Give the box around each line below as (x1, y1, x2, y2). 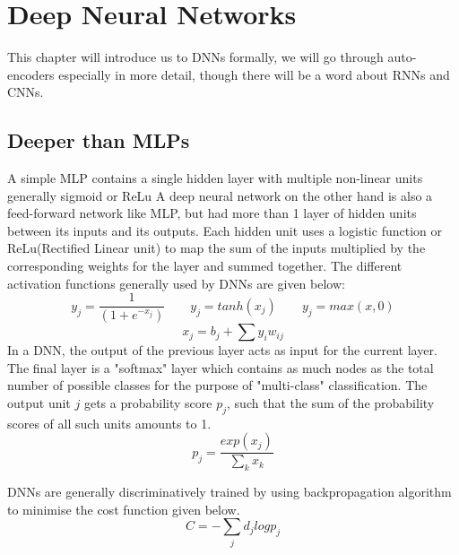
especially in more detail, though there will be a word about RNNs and (58, 65, 450, 83)
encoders (7, 65, 55, 83)
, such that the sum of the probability (227, 393, 435, 412)
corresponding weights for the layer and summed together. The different (7, 256, 403, 275)
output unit (7, 393, 71, 412)
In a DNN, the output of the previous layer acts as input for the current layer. (7, 341, 437, 360)
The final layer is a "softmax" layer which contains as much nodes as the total (7, 358, 434, 377)
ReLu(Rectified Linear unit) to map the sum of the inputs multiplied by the (7, 238, 426, 257)
